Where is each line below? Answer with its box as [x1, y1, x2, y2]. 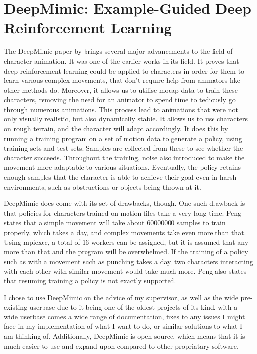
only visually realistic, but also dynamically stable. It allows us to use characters [4, 114, 248, 124]
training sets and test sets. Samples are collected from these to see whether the [4, 143, 243, 153]
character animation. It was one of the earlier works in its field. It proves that [4, 55, 239, 66]
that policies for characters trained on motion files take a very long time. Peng [4, 207, 242, 218]
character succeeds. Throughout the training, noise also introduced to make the [4, 152, 245, 162]
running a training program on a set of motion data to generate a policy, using [4, 133, 242, 143]
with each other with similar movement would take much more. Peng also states [4, 266, 247, 276]
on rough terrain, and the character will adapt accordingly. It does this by [4, 123, 228, 134]
